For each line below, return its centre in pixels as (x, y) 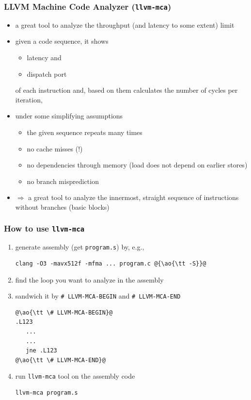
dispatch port (47, 74)
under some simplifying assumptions (69, 116)
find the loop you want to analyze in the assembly (89, 279)
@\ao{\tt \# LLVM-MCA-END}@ (60, 360)
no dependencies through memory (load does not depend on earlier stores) (137, 165)
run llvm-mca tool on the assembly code (75, 376)
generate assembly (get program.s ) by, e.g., (80, 247)
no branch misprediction (63, 181)
